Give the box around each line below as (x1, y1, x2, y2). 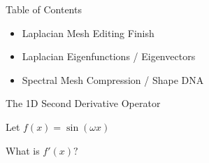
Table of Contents (6, 2, 82, 16)
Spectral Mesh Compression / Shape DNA (22, 72, 204, 87)
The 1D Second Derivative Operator (6, 96, 161, 111)
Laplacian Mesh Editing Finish (22, 25, 154, 40)
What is (6, 143, 40, 157)
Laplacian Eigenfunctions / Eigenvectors (22, 49, 196, 64)
